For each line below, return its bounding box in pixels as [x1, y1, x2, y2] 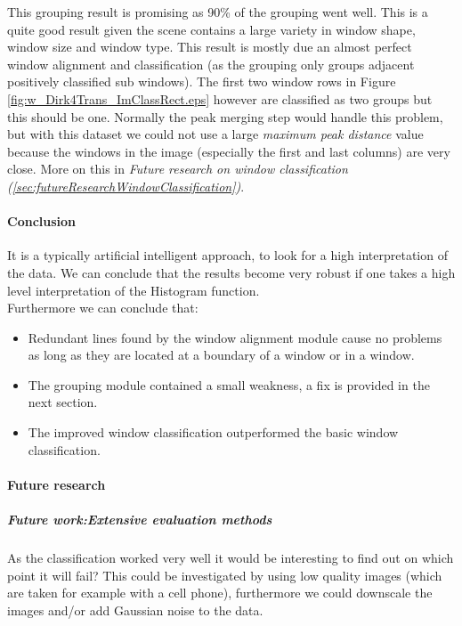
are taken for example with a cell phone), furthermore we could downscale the [7, 583, 433, 602]
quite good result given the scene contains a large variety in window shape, [7, 20, 416, 38]
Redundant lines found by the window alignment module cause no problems [28, 328, 442, 346]
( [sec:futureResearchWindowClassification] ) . [7, 176, 245, 195]
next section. [28, 393, 98, 411]
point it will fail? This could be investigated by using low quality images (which [7, 565, 442, 584]
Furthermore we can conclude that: [7, 298, 199, 317]
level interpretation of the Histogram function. [7, 280, 260, 299]
